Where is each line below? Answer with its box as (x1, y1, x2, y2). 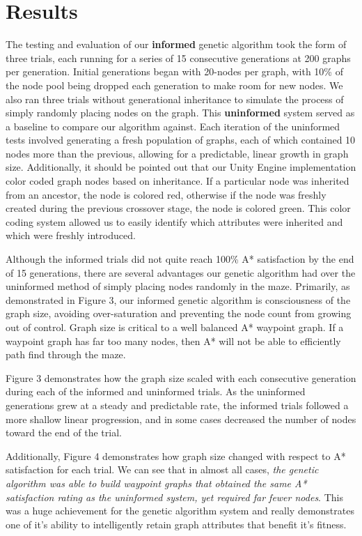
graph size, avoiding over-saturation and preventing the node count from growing (6, 306, 352, 321)
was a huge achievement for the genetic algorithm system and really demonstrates (6, 503, 354, 518)
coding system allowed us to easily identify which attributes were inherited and (6, 214, 343, 229)
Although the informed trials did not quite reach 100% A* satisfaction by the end (6, 252, 354, 266)
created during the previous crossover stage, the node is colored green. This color (6, 201, 351, 215)
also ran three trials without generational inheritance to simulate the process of (6, 91, 344, 106)
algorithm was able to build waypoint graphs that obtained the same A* (6, 475, 307, 490)
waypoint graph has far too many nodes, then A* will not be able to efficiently (6, 333, 341, 348)
